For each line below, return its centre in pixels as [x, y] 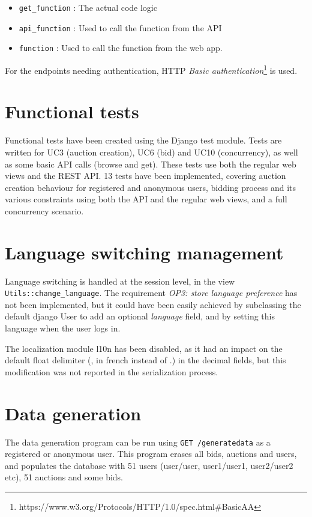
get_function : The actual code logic [88, 7]
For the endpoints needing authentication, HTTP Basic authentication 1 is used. [151, 69]
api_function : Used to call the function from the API [120, 27]
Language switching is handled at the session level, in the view [120, 281]
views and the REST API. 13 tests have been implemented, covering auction [145, 176]
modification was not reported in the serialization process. [112, 371]
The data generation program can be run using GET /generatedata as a [138, 442]
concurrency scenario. [44, 210]
